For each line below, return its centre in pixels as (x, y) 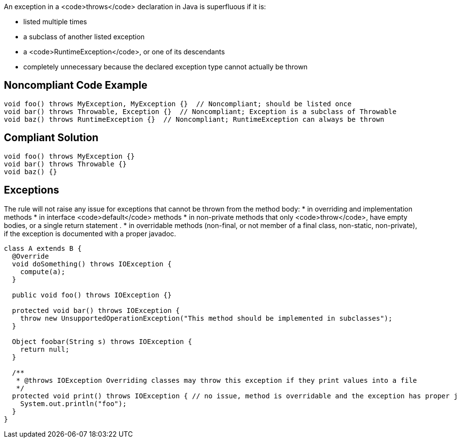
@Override (30, 256)
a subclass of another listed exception (84, 37)
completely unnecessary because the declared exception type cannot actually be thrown (165, 67)
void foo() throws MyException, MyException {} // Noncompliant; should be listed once (178, 104)
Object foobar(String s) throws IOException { (102, 341)
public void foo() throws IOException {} (92, 295)
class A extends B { (43, 248)
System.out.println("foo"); (73, 403)
